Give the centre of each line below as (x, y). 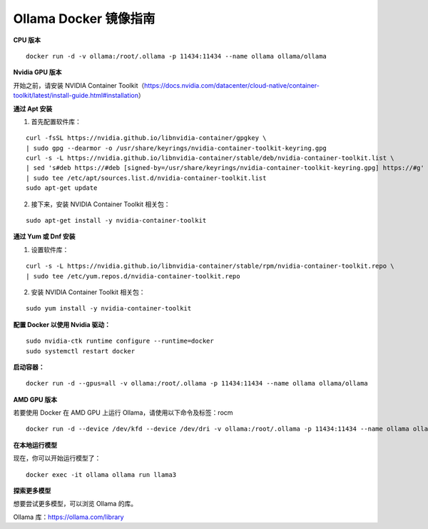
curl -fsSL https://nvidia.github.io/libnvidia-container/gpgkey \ (146, 138)
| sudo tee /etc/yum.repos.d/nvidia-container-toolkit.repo (133, 276)
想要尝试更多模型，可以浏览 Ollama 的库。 (75, 504)
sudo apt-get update (62, 188)
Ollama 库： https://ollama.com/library (68, 517)
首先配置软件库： (56, 121)
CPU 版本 (27, 40)
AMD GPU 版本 (35, 399)
